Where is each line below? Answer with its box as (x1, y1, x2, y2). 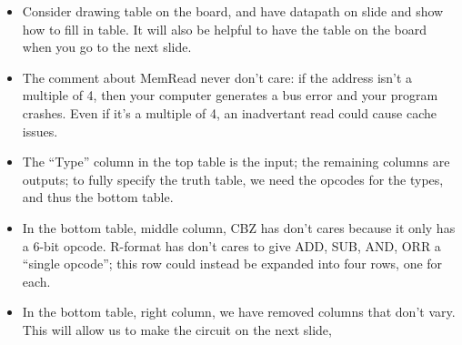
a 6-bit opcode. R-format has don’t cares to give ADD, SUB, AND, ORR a (22, 236, 441, 255)
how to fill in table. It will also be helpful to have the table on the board (22, 19, 427, 38)
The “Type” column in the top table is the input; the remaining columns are (22, 152, 450, 171)
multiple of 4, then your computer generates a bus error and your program (22, 86, 438, 105)
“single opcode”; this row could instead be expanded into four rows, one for (22, 254, 443, 273)
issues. (22, 121, 58, 140)
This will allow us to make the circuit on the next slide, (22, 320, 332, 339)
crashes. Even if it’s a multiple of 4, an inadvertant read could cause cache (22, 103, 437, 122)
